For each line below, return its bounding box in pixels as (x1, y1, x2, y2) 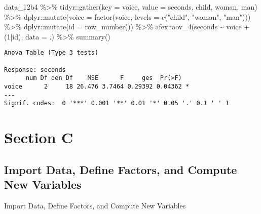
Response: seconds (4, 66, 66, 73)
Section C (4, 127, 73, 148)
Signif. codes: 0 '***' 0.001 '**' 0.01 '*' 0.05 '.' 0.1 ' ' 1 (4, 100, 229, 107)
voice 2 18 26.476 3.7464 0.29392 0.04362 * (4, 83, 190, 90)
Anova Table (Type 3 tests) (4, 49, 99, 57)
